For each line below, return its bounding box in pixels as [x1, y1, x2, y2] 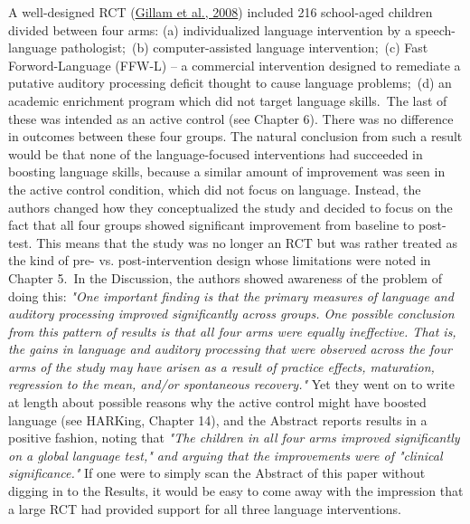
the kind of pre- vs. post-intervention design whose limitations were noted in [8, 251, 431, 270]
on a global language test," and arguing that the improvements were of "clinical [8, 445, 443, 464]
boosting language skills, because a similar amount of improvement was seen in [8, 162, 446, 181]
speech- [415, 20, 456, 39]
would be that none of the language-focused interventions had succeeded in [8, 144, 423, 163]
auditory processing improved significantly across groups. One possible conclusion [8, 304, 455, 323]
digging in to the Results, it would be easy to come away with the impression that [8, 481, 464, 500]
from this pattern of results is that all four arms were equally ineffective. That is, [8, 321, 456, 340]
